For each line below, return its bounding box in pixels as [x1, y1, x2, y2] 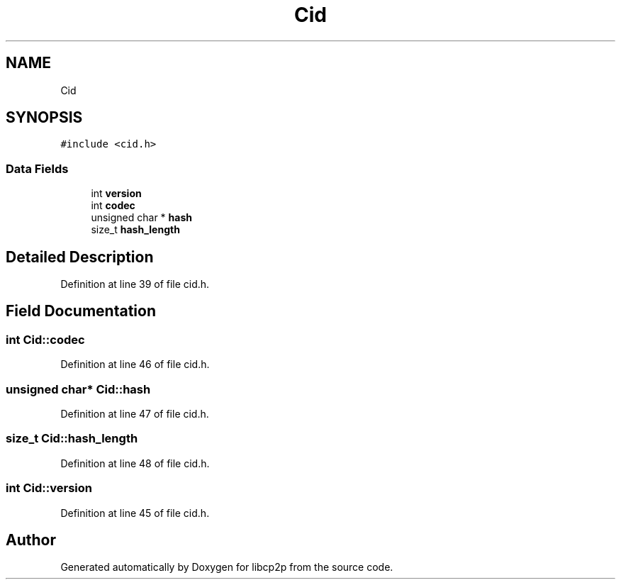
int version [91, 187, 142, 200]
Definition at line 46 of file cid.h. [60, 358, 210, 371]
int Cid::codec [6, 332, 85, 347]
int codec [91, 199, 135, 212]
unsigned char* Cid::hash [6, 381, 151, 396]
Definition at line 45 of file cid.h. [60, 506, 210, 519]
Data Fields [6, 161, 69, 176]
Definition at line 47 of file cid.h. [60, 408, 209, 420]
